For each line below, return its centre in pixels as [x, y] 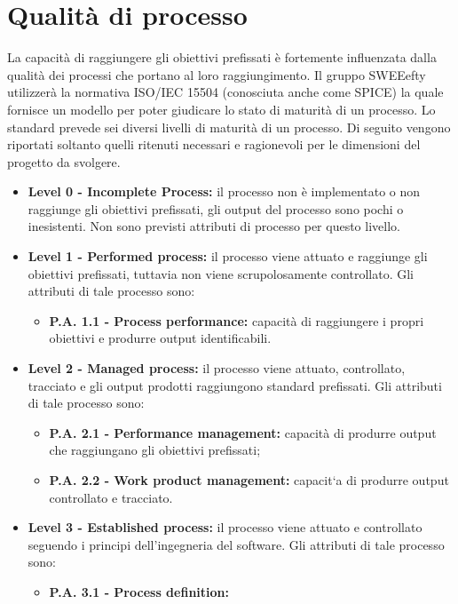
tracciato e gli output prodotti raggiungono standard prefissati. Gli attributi [235, 385]
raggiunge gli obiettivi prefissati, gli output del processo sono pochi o [216, 208]
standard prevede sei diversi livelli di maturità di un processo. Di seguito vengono [229, 127]
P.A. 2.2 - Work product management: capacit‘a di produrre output [249, 480]
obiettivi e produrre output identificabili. [160, 338]
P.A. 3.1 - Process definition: [139, 591]
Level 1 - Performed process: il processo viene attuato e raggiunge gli [228, 256]
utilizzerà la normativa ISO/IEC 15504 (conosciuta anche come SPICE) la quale [225, 92]
